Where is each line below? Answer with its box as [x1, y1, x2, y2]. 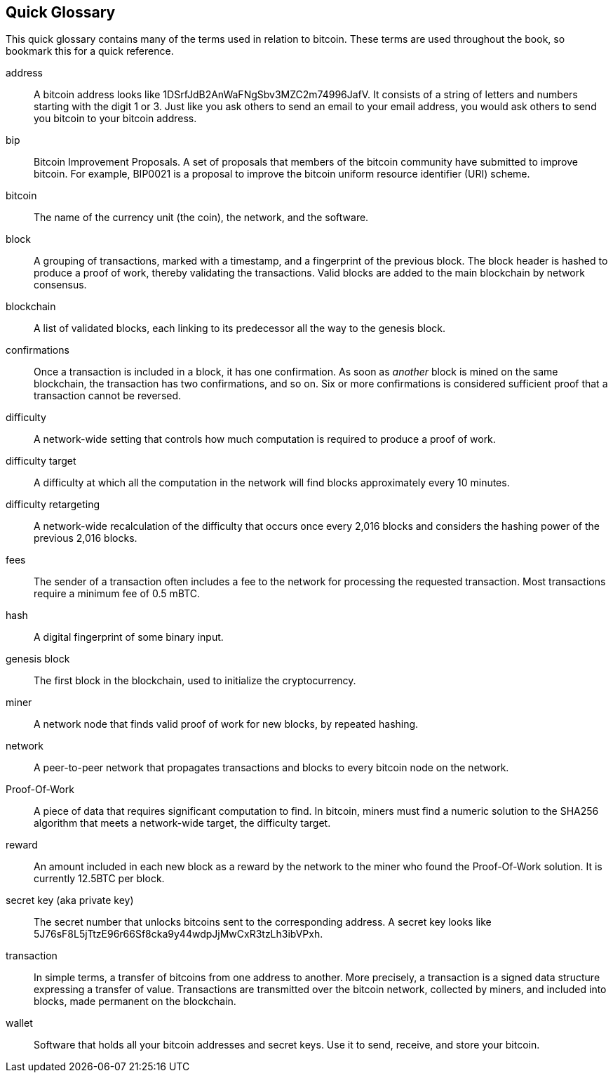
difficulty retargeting [6, 498, 100, 511]
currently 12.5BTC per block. [34, 872, 165, 885]
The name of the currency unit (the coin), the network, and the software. [34, 211, 369, 224]
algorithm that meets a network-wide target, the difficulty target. [34, 817, 331, 830]
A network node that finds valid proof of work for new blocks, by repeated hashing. [34, 718, 419, 731]
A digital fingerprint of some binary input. [34, 631, 224, 644]
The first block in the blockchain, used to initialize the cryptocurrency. [34, 674, 356, 687]
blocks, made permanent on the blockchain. [34, 995, 236, 1008]
